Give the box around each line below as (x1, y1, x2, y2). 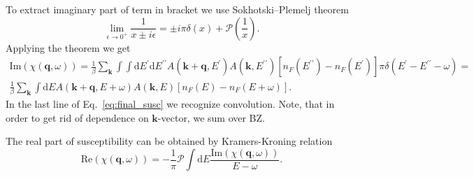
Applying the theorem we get (6, 40, 131, 55)
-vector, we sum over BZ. (157, 110, 265, 125)
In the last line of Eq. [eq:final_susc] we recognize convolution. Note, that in (6, 97, 335, 111)
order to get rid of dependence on (6, 110, 149, 125)
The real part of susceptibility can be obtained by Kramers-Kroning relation (6, 134, 333, 148)
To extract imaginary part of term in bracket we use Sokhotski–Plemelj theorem (6, 2, 349, 16)
